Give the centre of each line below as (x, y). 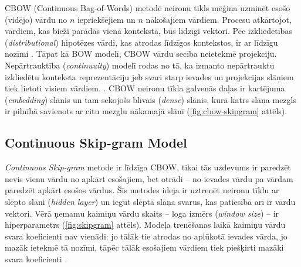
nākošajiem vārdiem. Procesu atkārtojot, (219, 19)
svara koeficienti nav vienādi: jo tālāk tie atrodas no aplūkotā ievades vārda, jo (146, 236)
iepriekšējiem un (106, 19)
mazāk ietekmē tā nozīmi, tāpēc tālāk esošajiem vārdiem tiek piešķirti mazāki (144, 247)
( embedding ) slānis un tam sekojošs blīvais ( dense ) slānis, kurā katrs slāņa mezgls (150, 99)
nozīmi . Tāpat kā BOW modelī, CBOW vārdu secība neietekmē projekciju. (141, 54)
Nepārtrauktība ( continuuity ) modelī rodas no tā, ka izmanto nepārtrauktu (140, 65)
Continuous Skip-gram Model (96, 143)
